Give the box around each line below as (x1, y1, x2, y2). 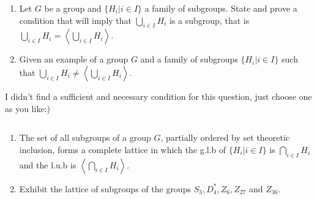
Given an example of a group (19, 53, 129, 66)
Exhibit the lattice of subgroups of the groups (19, 182, 191, 195)
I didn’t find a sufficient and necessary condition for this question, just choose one (5, 89, 312, 102)
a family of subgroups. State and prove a (144, 2, 297, 14)
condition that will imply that (19, 13, 132, 26)
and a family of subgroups (140, 53, 238, 66)
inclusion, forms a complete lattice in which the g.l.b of (19, 143, 226, 156)
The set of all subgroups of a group (19, 131, 151, 144)
